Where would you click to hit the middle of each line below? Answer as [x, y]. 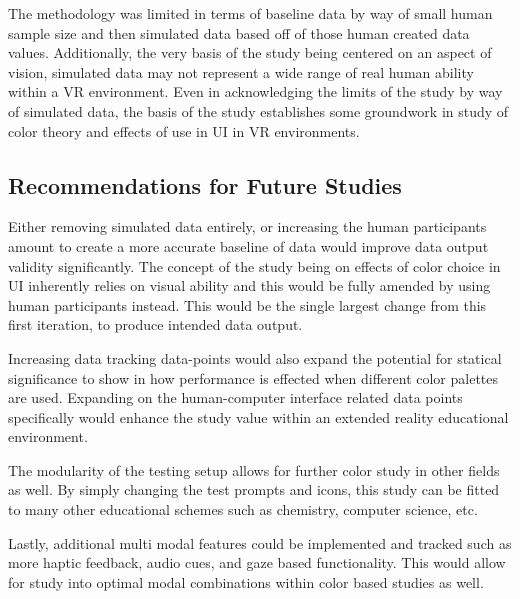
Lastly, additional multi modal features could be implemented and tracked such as [260, 542]
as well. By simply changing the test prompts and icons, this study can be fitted [254, 489]
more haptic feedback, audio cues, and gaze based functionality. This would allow [257, 562]
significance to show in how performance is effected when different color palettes [253, 377]
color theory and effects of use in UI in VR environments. [184, 130]
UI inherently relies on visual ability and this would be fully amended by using [249, 285]
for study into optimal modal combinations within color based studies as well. [246, 581]
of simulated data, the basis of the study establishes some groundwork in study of [258, 110]
